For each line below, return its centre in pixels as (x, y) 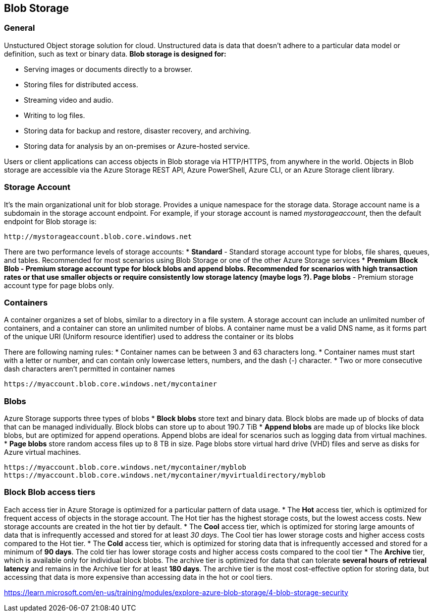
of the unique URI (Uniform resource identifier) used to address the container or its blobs (149, 337)
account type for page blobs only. (59, 285)
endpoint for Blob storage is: (50, 221)
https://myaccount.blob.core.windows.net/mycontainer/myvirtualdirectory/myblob (165, 475)
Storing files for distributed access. (81, 84)
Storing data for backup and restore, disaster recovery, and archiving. (137, 130)
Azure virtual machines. (43, 452)
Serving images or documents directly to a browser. (108, 69)
